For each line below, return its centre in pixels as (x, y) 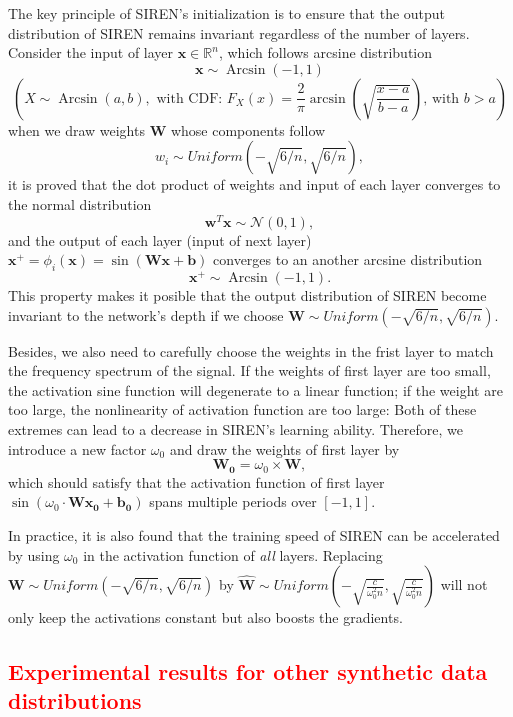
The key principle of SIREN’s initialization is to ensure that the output (227, 13)
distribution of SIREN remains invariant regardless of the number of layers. (239, 32)
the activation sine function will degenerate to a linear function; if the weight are (255, 389)
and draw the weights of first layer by (284, 448)
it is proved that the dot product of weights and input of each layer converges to (254, 184)
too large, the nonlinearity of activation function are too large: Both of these (242, 409)
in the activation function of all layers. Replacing (233, 554)
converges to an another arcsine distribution (348, 259)
